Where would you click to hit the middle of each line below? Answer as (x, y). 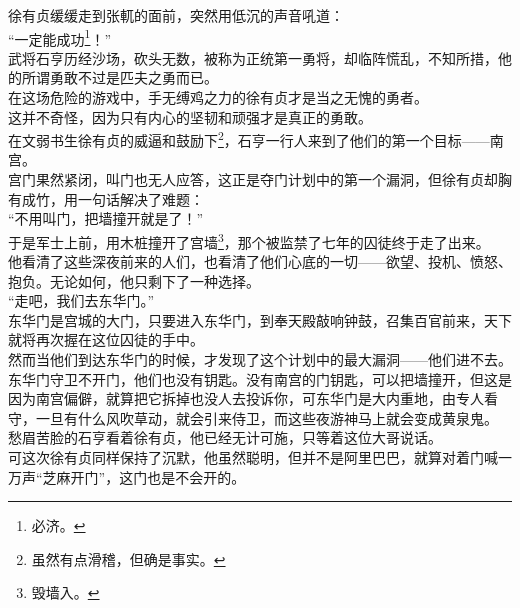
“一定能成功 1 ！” (60, 37)
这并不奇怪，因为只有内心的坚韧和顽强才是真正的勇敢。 (190, 116)
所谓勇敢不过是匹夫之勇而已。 (119, 77)
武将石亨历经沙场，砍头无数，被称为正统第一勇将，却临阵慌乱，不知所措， (253, 57)
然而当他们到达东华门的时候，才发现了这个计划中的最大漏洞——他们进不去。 (260, 359)
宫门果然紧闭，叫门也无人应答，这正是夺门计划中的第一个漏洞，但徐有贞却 (253, 179)
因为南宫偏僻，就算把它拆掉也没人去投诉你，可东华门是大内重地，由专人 (246, 398)
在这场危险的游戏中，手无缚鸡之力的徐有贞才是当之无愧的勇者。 (218, 97)
